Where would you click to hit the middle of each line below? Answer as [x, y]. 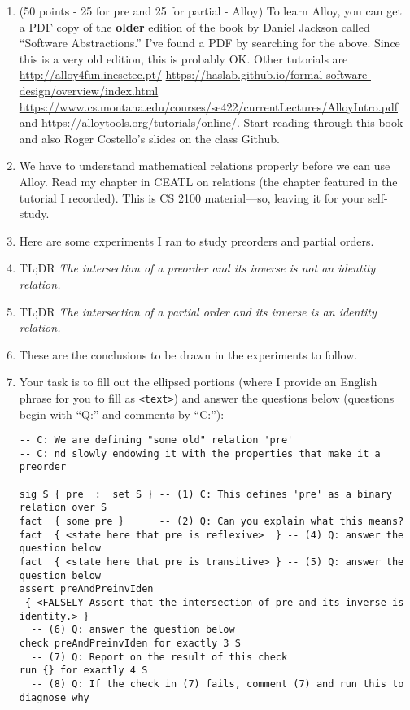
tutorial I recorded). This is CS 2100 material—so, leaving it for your [192, 197]
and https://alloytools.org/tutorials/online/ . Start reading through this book [211, 122]
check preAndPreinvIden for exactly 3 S [130, 643]
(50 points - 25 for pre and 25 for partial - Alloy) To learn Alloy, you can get [210, 11]
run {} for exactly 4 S [83, 671]
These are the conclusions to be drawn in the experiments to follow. [188, 354]
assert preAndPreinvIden [86, 589]
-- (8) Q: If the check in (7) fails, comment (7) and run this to [218, 684]
